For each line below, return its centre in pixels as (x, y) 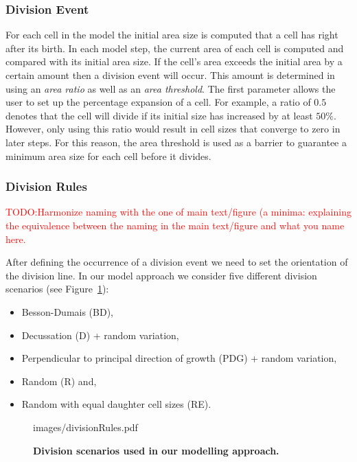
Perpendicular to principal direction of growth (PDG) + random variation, (179, 358)
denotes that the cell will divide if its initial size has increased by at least (159, 115)
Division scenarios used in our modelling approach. (156, 450)
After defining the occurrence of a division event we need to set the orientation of (177, 262)
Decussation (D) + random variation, (100, 335)
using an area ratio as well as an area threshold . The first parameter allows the (171, 88)
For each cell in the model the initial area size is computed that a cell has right (172, 35)
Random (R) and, (59, 381)
